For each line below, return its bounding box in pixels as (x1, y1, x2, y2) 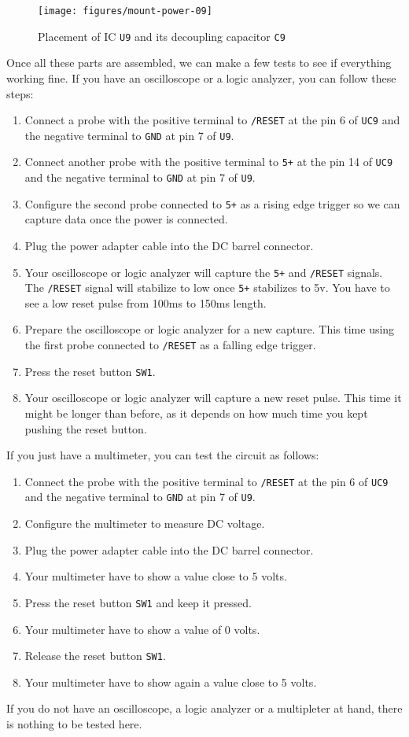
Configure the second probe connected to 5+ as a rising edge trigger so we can (24, 195, 400, 212)
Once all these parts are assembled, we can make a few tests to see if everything (6, 54, 392, 71)
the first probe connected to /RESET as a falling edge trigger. (24, 337, 316, 353)
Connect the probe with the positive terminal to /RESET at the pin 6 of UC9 (24, 473, 389, 489)
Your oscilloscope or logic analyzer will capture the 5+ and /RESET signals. (24, 263, 383, 280)
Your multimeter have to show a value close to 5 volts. (24, 568, 287, 584)
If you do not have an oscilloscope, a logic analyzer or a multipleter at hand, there (6, 700, 403, 717)
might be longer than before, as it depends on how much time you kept (24, 404, 368, 421)
